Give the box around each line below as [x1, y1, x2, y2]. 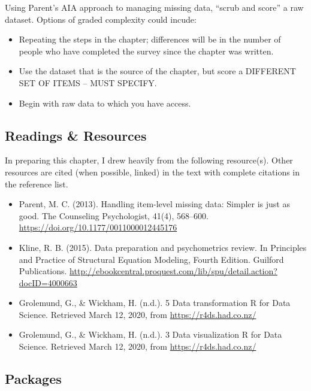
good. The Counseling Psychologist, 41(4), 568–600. [19, 209, 209, 222]
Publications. [19, 265, 67, 277]
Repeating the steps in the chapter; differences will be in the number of [19, 33, 281, 46]
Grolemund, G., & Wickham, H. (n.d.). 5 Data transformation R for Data [19, 296, 291, 309]
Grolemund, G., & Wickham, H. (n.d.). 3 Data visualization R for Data [19, 328, 282, 341]
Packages [5, 369, 62, 388]
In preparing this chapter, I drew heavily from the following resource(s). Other [5, 154, 293, 166]
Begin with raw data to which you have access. [19, 96, 191, 109]
